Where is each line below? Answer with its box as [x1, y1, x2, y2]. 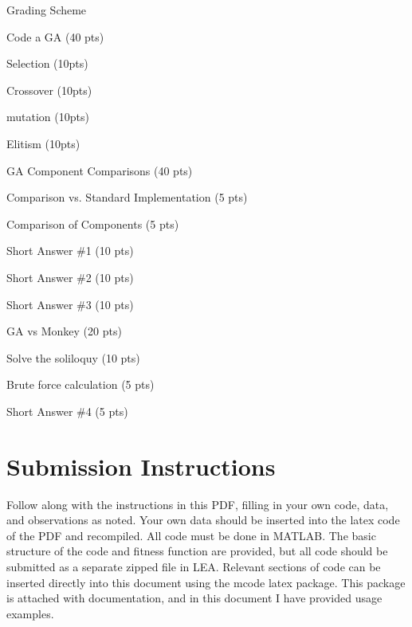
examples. [6, 605, 54, 621]
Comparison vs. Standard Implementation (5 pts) [6, 189, 248, 206]
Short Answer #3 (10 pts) [6, 296, 134, 312]
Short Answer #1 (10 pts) [6, 242, 134, 259]
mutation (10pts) [6, 108, 89, 125]
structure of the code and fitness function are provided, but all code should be [6, 543, 388, 559]
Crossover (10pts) [6, 81, 92, 98]
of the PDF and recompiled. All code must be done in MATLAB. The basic [6, 527, 376, 543]
